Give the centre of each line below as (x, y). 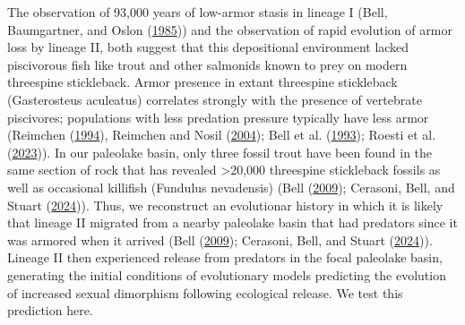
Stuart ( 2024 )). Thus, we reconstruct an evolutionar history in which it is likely (225, 205)
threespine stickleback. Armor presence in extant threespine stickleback (202, 82)
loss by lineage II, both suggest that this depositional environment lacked (208, 47)
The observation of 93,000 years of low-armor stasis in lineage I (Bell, (198, 12)
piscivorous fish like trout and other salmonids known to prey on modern (207, 64)
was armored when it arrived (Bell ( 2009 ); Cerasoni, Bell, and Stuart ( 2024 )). (220, 239)
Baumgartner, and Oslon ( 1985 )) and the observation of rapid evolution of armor (230, 29)
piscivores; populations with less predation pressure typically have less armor (218, 117)
